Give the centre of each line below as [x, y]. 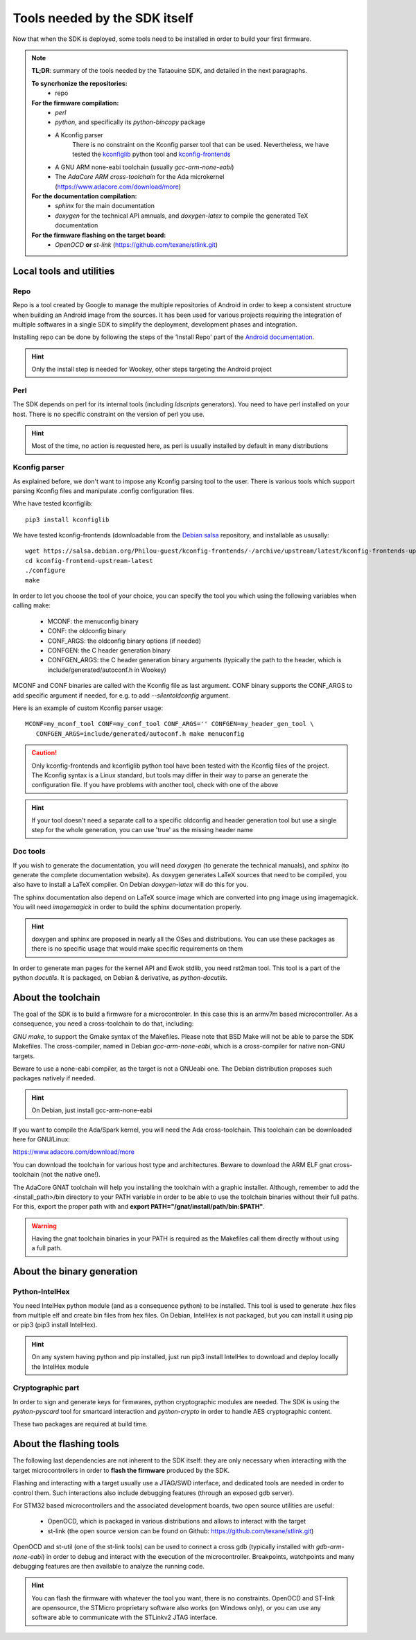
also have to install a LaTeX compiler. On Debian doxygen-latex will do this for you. [131, 885]
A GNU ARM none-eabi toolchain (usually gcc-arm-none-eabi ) [145, 167]
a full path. [47, 1248]
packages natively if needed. [54, 1078]
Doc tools [29, 852]
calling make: [32, 605]
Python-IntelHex [41, 1292]
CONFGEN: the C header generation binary [109, 650]
